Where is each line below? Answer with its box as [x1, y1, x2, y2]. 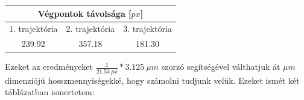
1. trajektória [9, 22, 58, 35]
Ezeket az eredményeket [5, 60, 93, 73]
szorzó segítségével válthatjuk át [161, 60, 280, 73]
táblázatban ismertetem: [5, 86, 95, 98]
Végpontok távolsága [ [37, 7, 131, 19]
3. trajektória [123, 22, 172, 35]
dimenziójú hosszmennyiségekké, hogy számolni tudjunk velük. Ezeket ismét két [5, 73, 300, 86]
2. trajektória [66, 22, 115, 35]
